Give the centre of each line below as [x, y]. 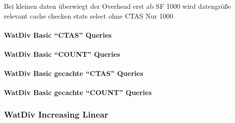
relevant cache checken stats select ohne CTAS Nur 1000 [89, 15]
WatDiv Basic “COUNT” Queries [62, 54]
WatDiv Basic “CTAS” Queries [58, 35]
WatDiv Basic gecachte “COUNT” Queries [78, 92]
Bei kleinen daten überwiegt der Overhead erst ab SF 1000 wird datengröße [117, 6]
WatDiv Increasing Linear [56, 114]
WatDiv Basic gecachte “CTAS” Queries [74, 73]
